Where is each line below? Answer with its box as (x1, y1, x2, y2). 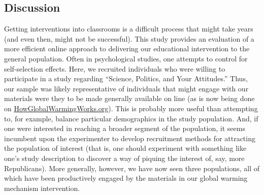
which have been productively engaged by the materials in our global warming (4, 173, 248, 183)
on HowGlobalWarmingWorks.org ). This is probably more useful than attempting (4, 103, 258, 113)
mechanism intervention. (4, 182, 80, 193)
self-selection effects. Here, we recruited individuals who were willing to (4, 63, 225, 74)
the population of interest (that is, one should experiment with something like (4, 143, 247, 153)
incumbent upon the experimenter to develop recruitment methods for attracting (4, 133, 255, 143)
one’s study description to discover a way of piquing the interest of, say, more (4, 152, 245, 163)
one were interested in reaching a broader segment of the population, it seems (4, 123, 245, 134)
